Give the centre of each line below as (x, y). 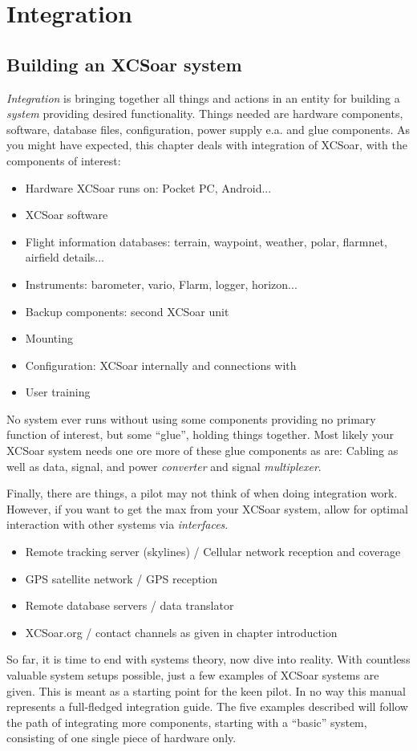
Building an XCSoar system (124, 64)
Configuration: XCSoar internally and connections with (161, 365)
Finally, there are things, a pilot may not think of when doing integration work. (202, 493)
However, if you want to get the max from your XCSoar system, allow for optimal (207, 508)
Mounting (49, 338)
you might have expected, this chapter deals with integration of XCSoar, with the (207, 145)
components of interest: (64, 160)
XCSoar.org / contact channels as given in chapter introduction (181, 632)
